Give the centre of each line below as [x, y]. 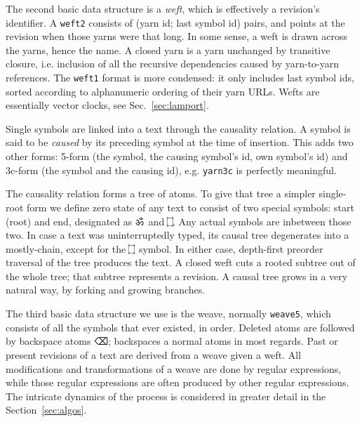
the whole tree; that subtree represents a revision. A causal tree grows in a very [177, 276]
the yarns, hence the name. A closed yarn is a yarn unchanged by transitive [168, 50]
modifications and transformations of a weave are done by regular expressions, [174, 368]
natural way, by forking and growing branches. [106, 290]
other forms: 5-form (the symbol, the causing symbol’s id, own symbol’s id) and [177, 156]
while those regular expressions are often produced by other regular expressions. [177, 382]
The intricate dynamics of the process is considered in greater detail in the [166, 396]
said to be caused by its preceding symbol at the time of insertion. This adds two [180, 142]
